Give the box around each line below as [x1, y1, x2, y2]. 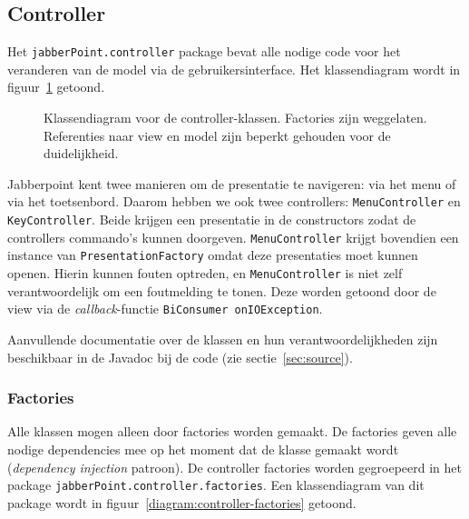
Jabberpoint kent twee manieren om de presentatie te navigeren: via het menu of [7, 174, 456, 193]
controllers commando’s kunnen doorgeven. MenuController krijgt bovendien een [7, 227, 459, 246]
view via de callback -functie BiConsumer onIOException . [7, 299, 323, 318]
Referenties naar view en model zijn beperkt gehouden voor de [44, 125, 391, 145]
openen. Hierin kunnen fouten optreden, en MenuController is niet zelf [7, 264, 403, 283]
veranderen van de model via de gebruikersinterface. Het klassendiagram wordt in [7, 59, 461, 78]
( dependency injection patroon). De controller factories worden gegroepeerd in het [7, 457, 462, 476]
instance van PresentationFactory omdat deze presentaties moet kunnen [7, 245, 418, 264]
